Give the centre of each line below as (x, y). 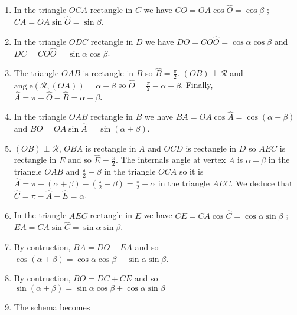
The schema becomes (52, 306)
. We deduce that (262, 183)
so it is (191, 171)
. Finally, (197, 85)
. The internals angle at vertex (171, 160)
